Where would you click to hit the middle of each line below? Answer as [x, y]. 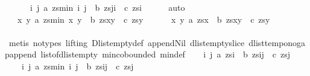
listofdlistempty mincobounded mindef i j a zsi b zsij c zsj [165, 54]
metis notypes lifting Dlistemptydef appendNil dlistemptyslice [127, 42]
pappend [21, 54]
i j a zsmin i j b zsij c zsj [77, 66]
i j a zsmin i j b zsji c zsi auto [107, 7]
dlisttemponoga [277, 42]
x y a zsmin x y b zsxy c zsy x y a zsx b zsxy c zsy [144, 19]
